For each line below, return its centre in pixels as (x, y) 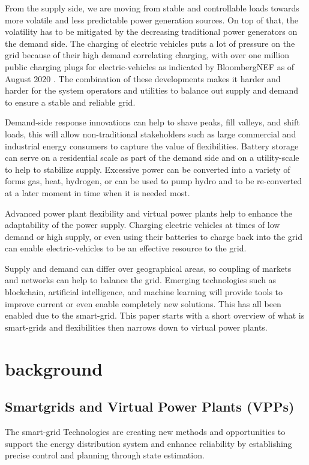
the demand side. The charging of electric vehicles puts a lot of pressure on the (150, 43)
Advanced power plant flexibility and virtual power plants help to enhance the (148, 213)
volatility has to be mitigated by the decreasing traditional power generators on (151, 31)
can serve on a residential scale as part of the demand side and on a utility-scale (152, 157)
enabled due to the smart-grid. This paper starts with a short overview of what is (155, 315)
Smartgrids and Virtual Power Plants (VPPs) (150, 406)
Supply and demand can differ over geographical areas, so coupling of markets (148, 268)
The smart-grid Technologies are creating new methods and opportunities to (145, 432)
